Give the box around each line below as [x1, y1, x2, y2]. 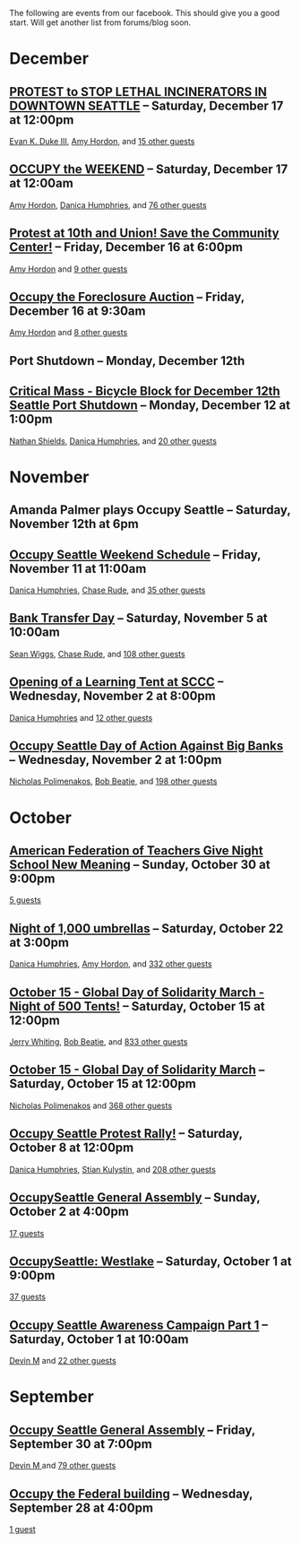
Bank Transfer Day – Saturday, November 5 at [9, 611, 269, 626]
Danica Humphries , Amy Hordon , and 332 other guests [9, 958, 212, 969]
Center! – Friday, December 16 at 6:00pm [9, 239, 244, 255]
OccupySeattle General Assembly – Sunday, [9, 1190, 261, 1205]
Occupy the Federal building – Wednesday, [9, 1486, 254, 1501]
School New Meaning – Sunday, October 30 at [9, 857, 271, 872]
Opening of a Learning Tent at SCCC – [9, 674, 224, 689]
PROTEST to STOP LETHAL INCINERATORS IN [9, 84, 267, 100]
